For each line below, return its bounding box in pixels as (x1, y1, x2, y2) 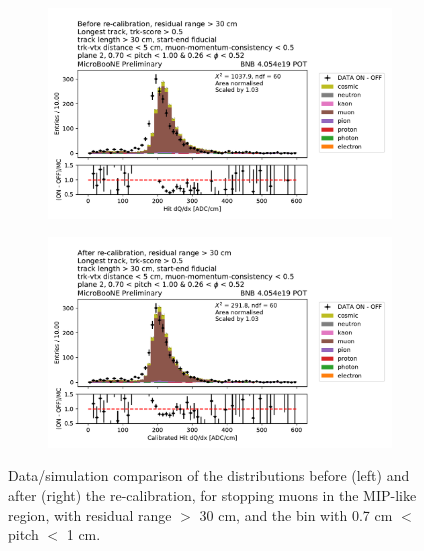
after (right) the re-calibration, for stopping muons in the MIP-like (8, 485, 417, 506)
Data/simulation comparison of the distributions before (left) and (8, 465, 410, 486)
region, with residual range (8, 504, 172, 525)
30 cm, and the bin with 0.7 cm (199, 504, 393, 525)
